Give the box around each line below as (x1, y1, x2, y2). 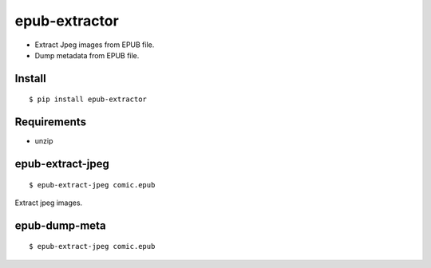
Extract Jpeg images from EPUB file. (34, 40, 155, 49)
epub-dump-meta (14, 219, 107, 232)
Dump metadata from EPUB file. (34, 50, 140, 60)
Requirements (14, 116, 87, 129)
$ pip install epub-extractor (29, 95, 148, 104)
